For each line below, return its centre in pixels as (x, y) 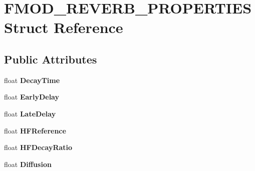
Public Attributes (51, 59)
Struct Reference (64, 27)
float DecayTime (32, 80)
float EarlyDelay (32, 97)
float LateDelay (30, 113)
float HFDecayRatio (38, 147)
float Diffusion (28, 164)
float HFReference (35, 130)
